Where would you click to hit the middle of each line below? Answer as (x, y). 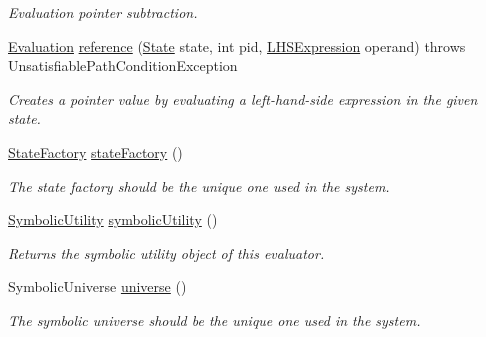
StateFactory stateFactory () (95, 151)
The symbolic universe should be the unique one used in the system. (214, 319)
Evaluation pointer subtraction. (103, 12)
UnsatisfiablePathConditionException (123, 65)
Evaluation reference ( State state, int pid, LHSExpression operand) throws (237, 45)
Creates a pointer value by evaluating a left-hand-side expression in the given (243, 98)
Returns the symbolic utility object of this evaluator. (166, 252)
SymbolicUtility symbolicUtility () (113, 219)
